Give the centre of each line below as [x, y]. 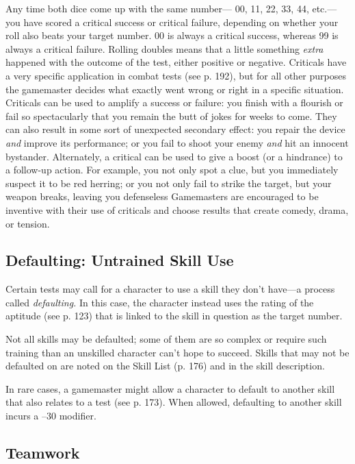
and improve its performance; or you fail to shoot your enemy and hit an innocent [177, 142]
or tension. [28, 223]
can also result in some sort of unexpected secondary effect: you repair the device [175, 129]
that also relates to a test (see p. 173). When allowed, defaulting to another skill [174, 402]
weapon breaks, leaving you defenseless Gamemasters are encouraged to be [162, 196]
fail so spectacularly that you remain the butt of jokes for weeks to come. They [171, 115]
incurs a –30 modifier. [51, 416]
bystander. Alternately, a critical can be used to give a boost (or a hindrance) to [174, 156]
